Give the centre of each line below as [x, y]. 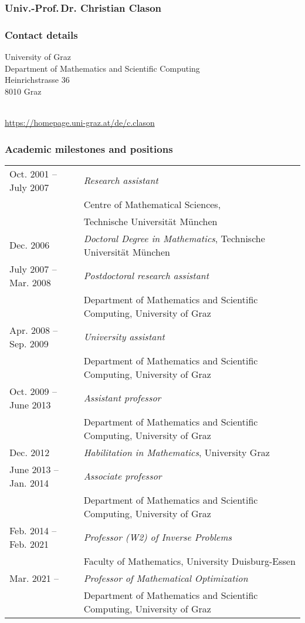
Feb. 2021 [29, 544]
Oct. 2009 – [33, 391]
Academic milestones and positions [89, 148]
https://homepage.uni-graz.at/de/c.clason [80, 123]
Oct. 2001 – [33, 173]
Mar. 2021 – [34, 578]
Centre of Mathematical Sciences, [152, 204]
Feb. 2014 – [33, 530]
